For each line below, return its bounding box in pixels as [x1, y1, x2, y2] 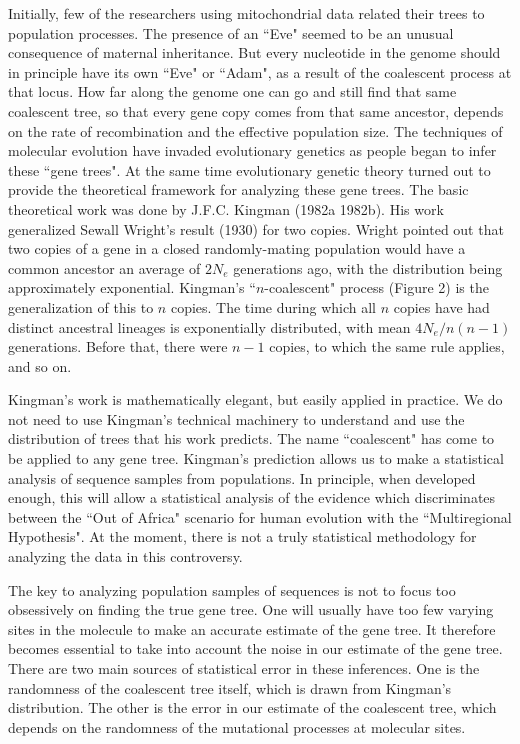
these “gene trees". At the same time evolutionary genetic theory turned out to [8, 159, 491, 180]
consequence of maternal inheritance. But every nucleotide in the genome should [8, 42, 501, 63]
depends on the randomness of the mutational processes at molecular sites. [8, 716, 466, 737]
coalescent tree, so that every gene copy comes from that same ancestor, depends [8, 100, 504, 121]
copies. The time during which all [170, 296, 376, 317]
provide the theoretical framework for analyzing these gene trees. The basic [8, 179, 469, 200]
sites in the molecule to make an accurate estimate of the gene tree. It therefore [8, 618, 496, 639]
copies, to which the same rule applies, [269, 336, 505, 357]
